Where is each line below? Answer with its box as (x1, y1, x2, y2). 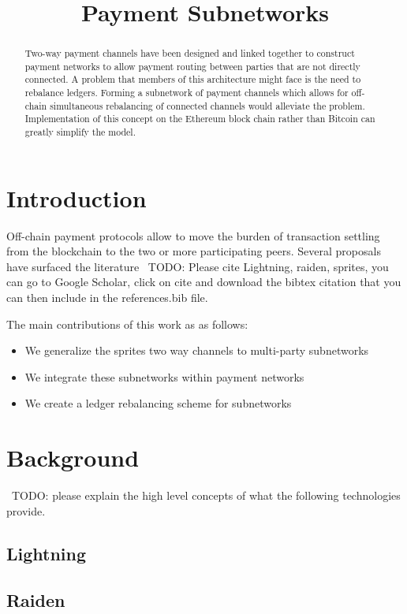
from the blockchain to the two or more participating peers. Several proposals (6, 243, 381, 259)
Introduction (6, 181, 147, 214)
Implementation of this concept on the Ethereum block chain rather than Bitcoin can (24, 112, 375, 125)
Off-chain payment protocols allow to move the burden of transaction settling (6, 227, 380, 244)
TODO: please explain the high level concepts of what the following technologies (11, 487, 401, 504)
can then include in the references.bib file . (6, 289, 208, 306)
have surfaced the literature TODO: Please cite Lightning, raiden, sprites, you (6, 258, 389, 274)
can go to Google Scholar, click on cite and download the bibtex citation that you (6, 274, 401, 290)
